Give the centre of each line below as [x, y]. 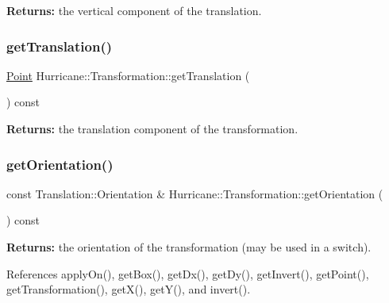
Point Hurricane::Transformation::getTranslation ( [128, 75]
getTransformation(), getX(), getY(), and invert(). [129, 289]
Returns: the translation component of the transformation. [152, 128]
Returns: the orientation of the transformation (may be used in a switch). [189, 247]
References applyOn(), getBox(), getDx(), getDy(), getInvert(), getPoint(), [188, 273]
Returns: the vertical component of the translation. [134, 10]
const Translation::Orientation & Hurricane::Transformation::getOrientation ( [195, 193]
